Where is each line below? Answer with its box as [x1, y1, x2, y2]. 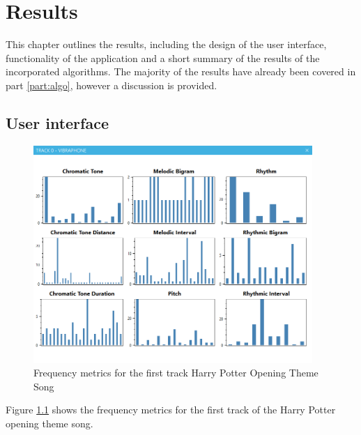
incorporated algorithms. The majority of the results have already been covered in [6, 64, 356, 79]
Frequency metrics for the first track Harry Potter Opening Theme [33, 365, 318, 380]
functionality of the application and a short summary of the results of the [6, 50, 320, 65]
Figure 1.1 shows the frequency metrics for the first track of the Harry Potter [6, 402, 336, 417]
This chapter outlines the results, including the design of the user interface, [6, 37, 327, 52]
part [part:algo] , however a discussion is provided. [6, 77, 217, 92]
